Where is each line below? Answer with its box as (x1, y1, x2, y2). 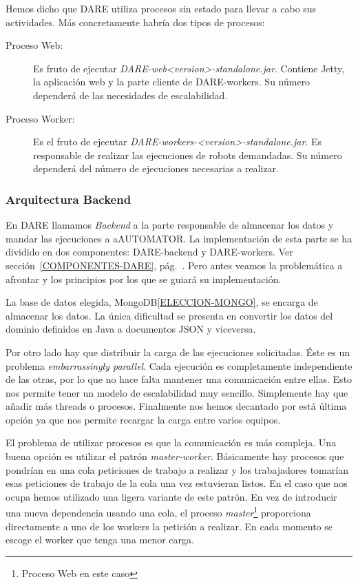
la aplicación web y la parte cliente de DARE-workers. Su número (33, 74, 310, 89)
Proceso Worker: (6, 111, 75, 125)
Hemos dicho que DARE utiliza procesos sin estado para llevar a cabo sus (6, 1, 317, 15)
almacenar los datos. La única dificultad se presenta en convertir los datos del (6, 308, 333, 322)
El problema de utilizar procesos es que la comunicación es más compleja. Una (6, 435, 337, 450)
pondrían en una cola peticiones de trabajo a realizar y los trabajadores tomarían (6, 462, 348, 477)
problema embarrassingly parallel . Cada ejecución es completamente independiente (6, 358, 352, 373)
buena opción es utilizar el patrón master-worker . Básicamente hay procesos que (6, 449, 344, 463)
